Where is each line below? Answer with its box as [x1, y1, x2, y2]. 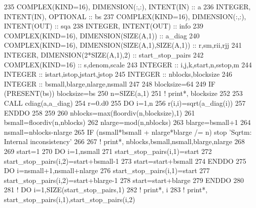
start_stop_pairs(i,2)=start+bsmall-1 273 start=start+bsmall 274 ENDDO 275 [4, 155, 247, 166]
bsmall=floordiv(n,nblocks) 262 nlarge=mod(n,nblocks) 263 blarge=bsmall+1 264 [4, 117, 251, 127]
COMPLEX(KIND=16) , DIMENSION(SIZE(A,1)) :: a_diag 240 [4, 30, 200, 40]
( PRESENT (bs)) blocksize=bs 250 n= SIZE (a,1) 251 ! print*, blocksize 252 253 [4, 88, 243, 98]
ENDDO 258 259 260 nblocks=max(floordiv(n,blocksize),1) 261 [4, 107, 195, 118]
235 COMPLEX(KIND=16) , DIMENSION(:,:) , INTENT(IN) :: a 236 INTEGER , [4, 1, 251, 11]
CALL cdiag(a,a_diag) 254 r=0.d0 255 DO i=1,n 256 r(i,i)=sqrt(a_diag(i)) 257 [4, 97, 246, 108]
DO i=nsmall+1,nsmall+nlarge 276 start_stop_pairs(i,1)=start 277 [4, 165, 210, 176]
